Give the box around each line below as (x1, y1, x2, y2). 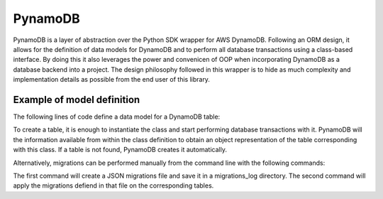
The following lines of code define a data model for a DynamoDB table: (13, 112, 221, 121)
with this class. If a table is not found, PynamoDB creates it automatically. (13, 146, 227, 154)
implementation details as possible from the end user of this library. (13, 75, 211, 84)
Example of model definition (13, 93, 140, 106)
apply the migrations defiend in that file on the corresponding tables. (13, 181, 214, 190)
